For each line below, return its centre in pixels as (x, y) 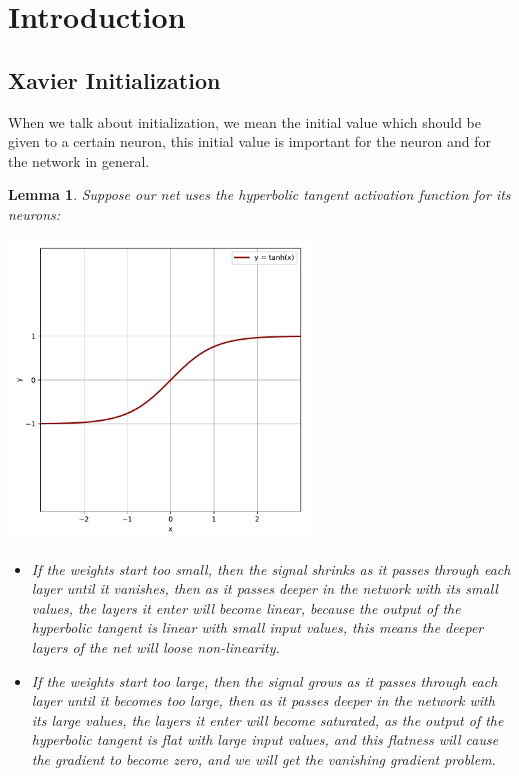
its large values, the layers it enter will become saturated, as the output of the (267, 719)
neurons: (34, 213)
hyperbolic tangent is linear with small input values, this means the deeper (257, 627)
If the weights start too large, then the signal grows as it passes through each (264, 680)
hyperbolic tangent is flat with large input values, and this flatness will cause (265, 739)
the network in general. (79, 160)
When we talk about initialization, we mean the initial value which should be (244, 121)
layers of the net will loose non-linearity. (155, 646)
